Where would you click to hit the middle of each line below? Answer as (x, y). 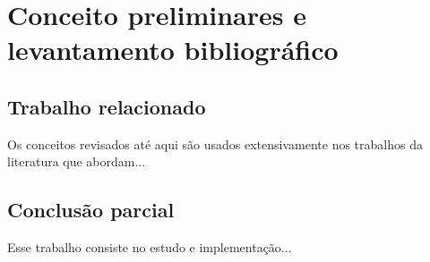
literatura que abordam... (77, 161)
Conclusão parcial (91, 210)
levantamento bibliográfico (173, 50)
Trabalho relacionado (107, 106)
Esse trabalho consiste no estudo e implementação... (150, 247)
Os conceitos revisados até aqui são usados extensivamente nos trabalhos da (215, 144)
